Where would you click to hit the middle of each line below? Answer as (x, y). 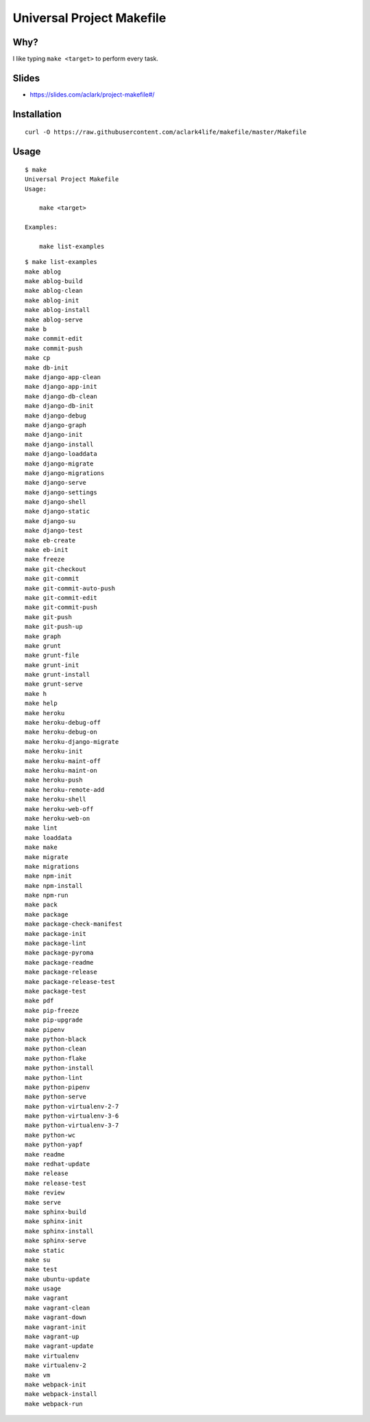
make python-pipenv (58, 1087)
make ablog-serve (54, 320)
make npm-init (48, 876)
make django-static (58, 511)
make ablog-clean (54, 291)
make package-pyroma (59, 953)
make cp (38, 358)
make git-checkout (56, 569)
